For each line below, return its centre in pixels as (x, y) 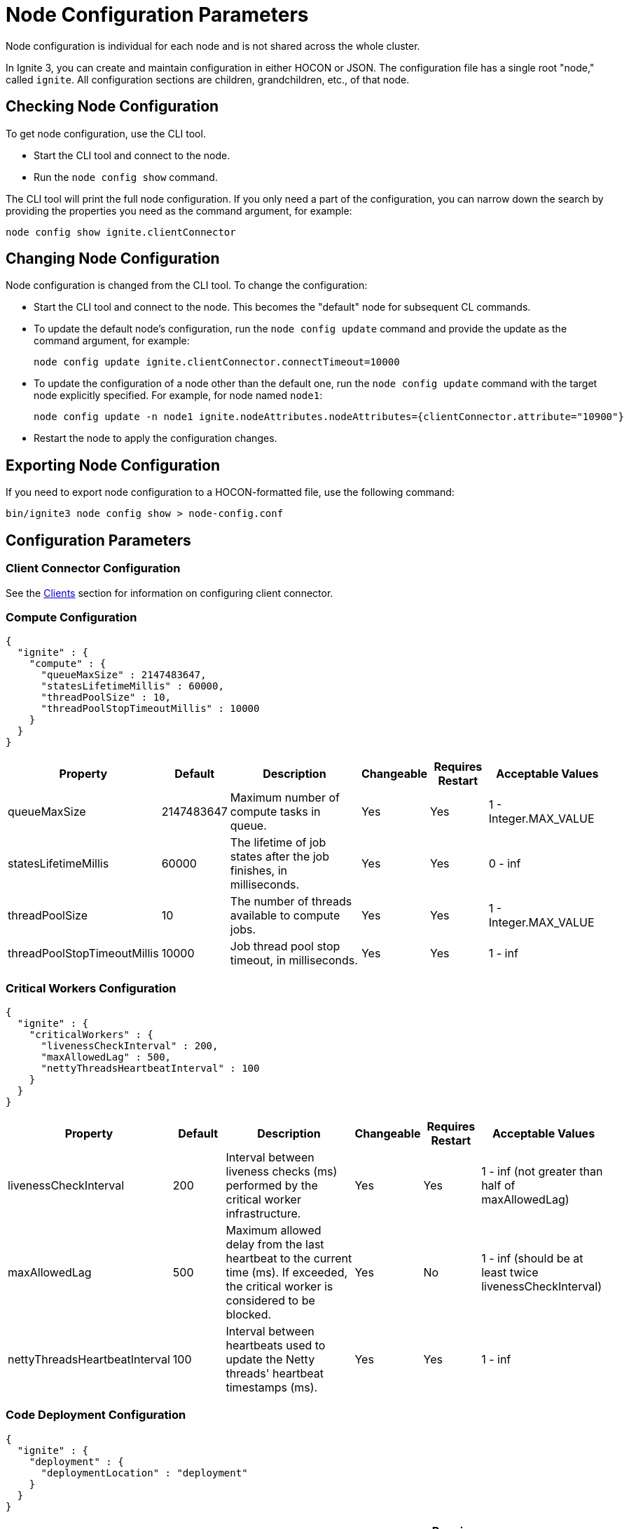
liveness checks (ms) (282, 1171)
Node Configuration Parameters (157, 15)
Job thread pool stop (285, 947)
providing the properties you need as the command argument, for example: (179, 210)
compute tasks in (275, 812)
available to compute (285, 916)
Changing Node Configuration (113, 259)
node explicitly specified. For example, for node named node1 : (178, 396)
